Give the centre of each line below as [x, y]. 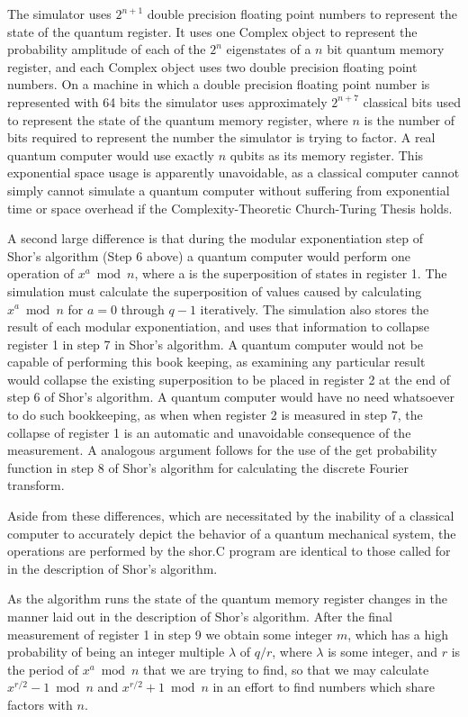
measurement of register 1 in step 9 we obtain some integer [170, 634]
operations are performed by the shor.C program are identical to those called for [229, 551]
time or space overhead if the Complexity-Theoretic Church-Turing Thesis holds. [230, 208]
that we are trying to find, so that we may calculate [286, 669]
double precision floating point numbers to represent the [302, 14]
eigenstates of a [269, 49]
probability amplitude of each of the [107, 49]
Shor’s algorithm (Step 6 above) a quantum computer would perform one [209, 255]
